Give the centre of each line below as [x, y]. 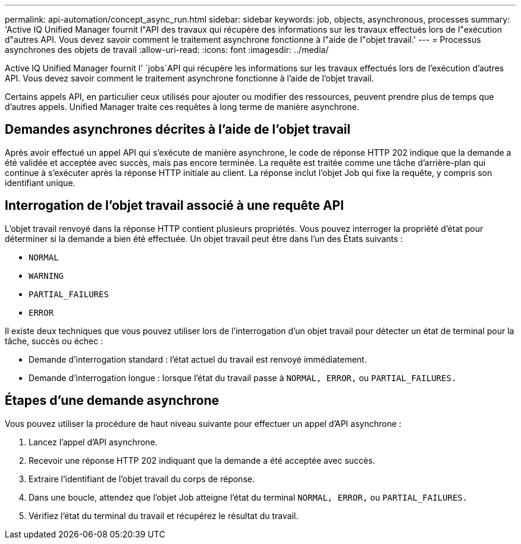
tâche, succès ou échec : [54, 341]
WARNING [46, 276]
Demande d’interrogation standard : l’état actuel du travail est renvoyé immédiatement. [198, 359]
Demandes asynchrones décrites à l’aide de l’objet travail [178, 130]
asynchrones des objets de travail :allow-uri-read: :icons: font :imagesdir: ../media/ [167, 50]
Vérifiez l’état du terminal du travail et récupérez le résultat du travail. [164, 515]
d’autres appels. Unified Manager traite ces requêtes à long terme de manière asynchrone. [182, 107]
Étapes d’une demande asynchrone [112, 401]
